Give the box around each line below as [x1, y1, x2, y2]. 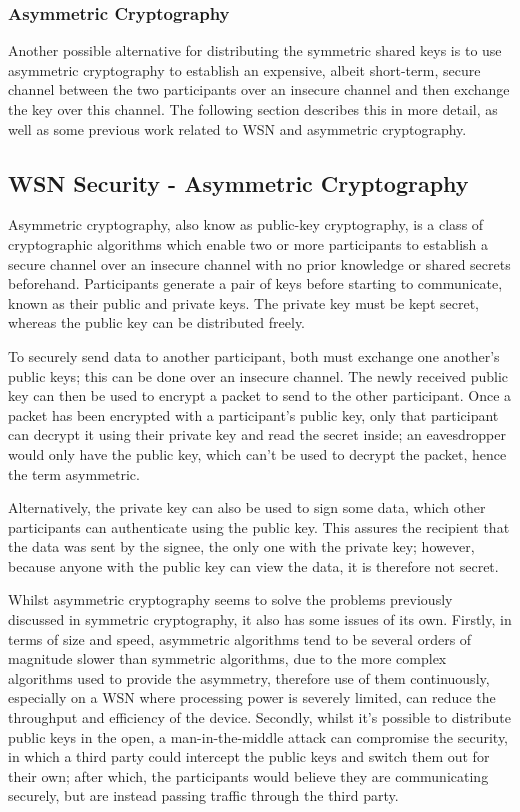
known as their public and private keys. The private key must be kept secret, [8, 292, 479, 313]
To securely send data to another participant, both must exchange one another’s [8, 345, 500, 366]
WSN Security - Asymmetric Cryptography [8, 167, 469, 198]
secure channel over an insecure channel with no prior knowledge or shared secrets [8, 253, 511, 274]
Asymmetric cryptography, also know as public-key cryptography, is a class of [8, 214, 484, 235]
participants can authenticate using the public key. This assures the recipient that [8, 516, 510, 537]
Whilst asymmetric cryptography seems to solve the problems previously [8, 589, 453, 610]
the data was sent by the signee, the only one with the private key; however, [8, 536, 475, 557]
